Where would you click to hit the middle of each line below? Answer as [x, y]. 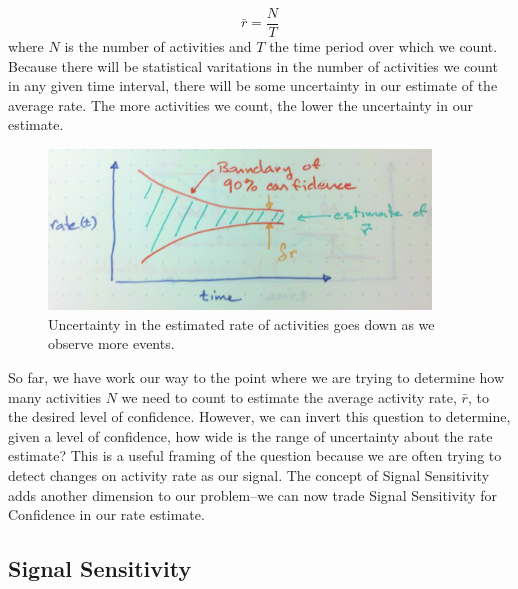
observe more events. [111, 343]
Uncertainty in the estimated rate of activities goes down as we [241, 323]
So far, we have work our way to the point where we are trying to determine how [256, 377]
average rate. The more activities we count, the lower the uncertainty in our [240, 104]
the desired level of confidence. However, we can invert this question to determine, [259, 416]
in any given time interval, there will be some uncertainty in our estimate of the [253, 85]
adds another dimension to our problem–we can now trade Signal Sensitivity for [252, 494]
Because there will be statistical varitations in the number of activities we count [253, 65]
